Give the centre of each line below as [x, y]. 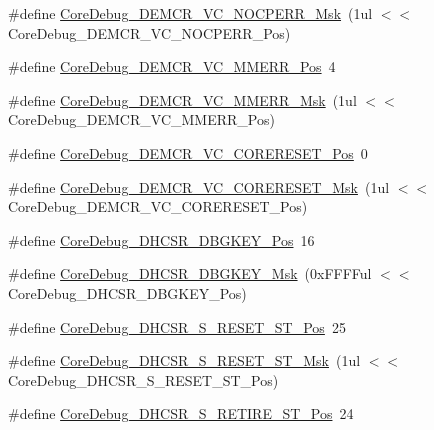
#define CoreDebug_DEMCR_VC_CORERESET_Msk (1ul [199, 186]
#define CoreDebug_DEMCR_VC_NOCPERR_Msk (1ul [190, 13]
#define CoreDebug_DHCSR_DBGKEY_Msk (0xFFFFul [190, 273]
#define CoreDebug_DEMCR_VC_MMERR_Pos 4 [172, 66]
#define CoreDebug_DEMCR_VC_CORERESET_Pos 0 [188, 152]
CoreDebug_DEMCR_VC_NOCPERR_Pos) [149, 32]
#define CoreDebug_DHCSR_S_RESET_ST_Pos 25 [177, 326]
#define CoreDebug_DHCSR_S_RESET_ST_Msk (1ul [184, 360]
